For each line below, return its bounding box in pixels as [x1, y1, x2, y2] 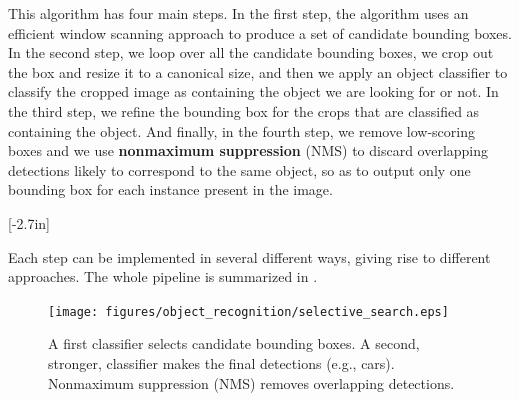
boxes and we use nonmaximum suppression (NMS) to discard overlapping [8, 140, 489, 161]
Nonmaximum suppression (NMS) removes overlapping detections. [48, 372, 455, 393]
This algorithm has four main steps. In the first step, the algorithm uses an [8, 3, 469, 23]
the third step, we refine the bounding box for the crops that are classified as [8, 100, 480, 121]
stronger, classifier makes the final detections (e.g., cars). [48, 352, 395, 373]
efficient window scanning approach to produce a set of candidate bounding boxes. [8, 22, 512, 43]
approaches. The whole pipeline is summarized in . [8, 266, 318, 287]
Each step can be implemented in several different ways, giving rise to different [8, 246, 491, 267]
